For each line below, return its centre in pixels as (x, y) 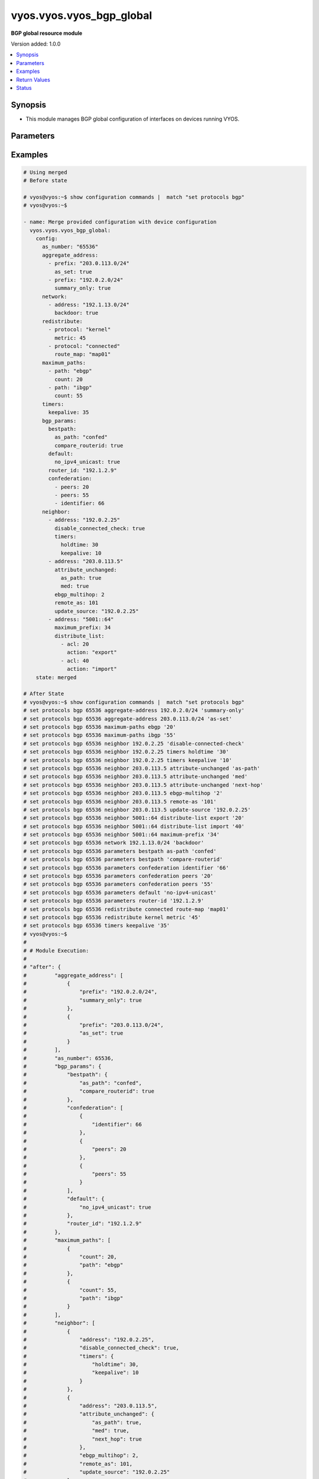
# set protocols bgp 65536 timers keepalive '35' (97, 926)
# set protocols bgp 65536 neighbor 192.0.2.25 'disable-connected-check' (134, 743)
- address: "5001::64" (81, 619)
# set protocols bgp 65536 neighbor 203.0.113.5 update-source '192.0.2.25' (137, 810)
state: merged (56, 677)
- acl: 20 (75, 644)
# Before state (45, 181)
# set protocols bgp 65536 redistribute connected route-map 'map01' (126, 909)
